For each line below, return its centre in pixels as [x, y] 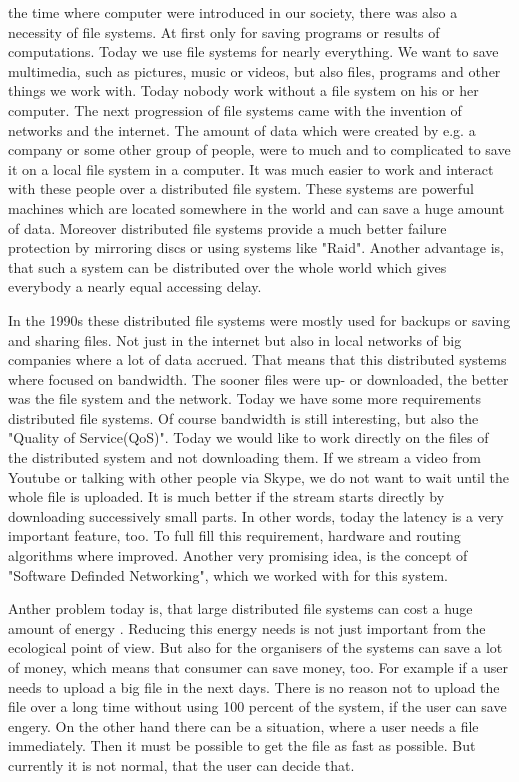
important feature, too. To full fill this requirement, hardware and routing [234, 535]
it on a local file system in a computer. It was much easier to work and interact [251, 168]
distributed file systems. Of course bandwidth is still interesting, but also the [243, 417]
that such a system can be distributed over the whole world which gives [227, 266]
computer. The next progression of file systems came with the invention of [235, 109]
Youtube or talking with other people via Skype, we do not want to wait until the [259, 476]
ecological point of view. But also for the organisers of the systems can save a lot [255, 647]
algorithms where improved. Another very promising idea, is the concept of [238, 555]
